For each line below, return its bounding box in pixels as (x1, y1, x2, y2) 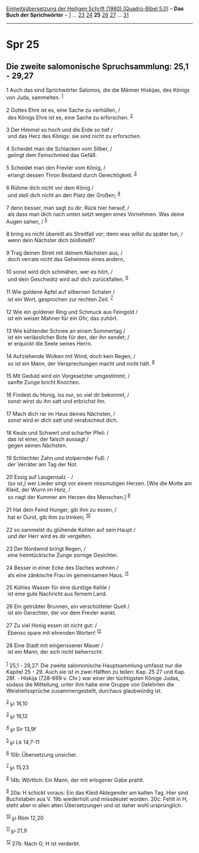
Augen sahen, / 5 (6, 217, 47, 225)
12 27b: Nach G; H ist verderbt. (6, 839, 81, 847)
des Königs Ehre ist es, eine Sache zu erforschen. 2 (7, 112, 133, 121)
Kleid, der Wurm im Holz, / (6, 486, 71, 493)
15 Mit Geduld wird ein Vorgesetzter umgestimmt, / (6, 372, 130, 380)
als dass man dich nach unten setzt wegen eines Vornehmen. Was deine (7, 211, 185, 218)
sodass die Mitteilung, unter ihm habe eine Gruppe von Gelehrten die (6, 680, 175, 688)
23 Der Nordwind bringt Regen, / (6, 545, 86, 552)
